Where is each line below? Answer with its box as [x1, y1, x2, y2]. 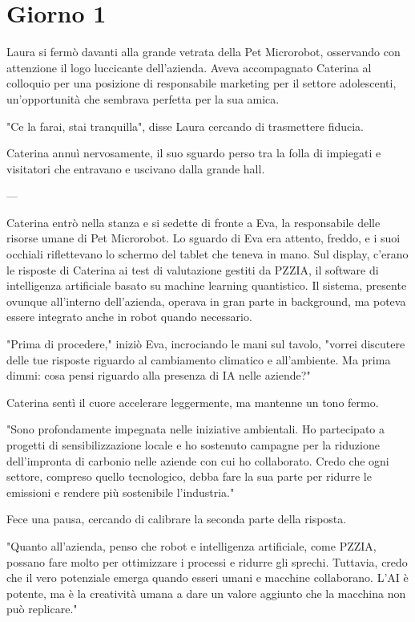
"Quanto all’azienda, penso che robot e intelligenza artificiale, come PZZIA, [6, 537, 377, 554]
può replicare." [6, 600, 78, 617]
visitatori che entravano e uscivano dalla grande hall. [6, 160, 265, 177]
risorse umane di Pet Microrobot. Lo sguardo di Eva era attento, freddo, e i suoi [6, 230, 401, 246]
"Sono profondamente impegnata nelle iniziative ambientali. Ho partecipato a [6, 421, 385, 437]
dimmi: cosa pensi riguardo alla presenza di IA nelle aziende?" [6, 367, 311, 384]
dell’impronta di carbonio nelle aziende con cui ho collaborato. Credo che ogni [6, 452, 389, 469]
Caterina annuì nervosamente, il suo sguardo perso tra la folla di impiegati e [6, 144, 381, 161]
